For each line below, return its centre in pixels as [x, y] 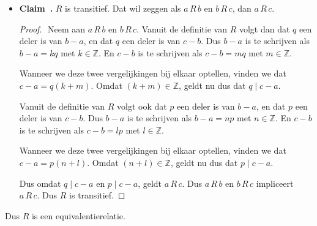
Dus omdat [40, 183]
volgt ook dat [142, 106]
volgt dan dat [264, 28]
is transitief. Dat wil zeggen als [123, 8]
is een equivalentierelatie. [78, 215]
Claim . [36, 8]
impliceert [275, 183]
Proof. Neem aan [52, 28]
